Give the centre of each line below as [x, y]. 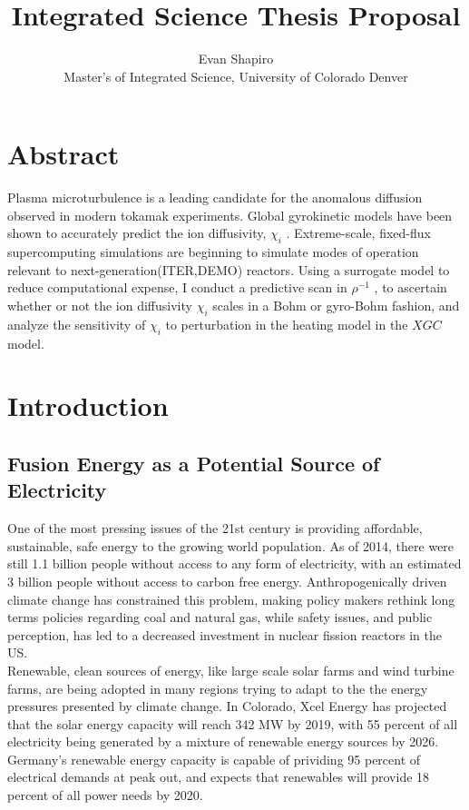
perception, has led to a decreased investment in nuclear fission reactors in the [225, 634]
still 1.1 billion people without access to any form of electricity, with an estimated [234, 563]
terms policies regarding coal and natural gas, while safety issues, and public [220, 617]
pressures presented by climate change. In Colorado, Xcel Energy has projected [227, 706]
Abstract [64, 154]
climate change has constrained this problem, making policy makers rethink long [231, 599]
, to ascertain [410, 287]
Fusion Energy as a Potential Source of [194, 463]
